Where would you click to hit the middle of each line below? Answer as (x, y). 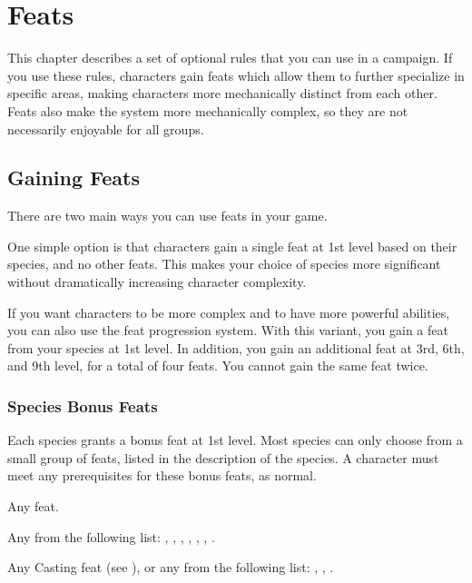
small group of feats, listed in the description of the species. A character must (223, 457)
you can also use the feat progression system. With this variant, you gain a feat (228, 330)
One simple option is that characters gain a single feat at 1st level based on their (232, 246)
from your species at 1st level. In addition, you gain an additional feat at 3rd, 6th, (236, 347)
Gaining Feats (74, 178)
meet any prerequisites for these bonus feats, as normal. (162, 475)
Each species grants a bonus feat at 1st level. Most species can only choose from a (235, 440)
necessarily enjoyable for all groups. (106, 128)
